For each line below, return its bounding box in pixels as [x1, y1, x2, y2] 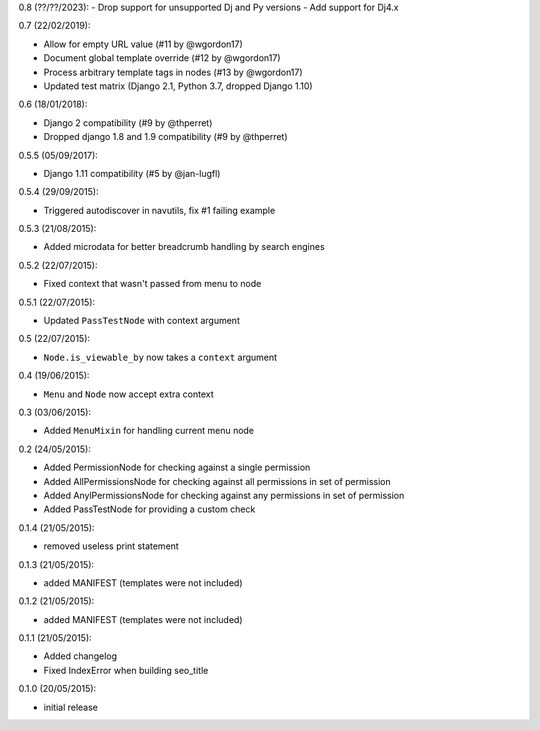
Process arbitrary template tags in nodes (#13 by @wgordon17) [43, 66, 304, 78]
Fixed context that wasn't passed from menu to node [43, 278, 262, 290]
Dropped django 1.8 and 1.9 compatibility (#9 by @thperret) [43, 131, 289, 143]
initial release [43, 701, 99, 713]
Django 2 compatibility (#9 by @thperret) [43, 116, 213, 129]
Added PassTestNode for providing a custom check [43, 503, 256, 515]
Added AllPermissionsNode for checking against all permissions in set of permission [43, 475, 392, 487]
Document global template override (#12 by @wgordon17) [43, 52, 281, 64]
